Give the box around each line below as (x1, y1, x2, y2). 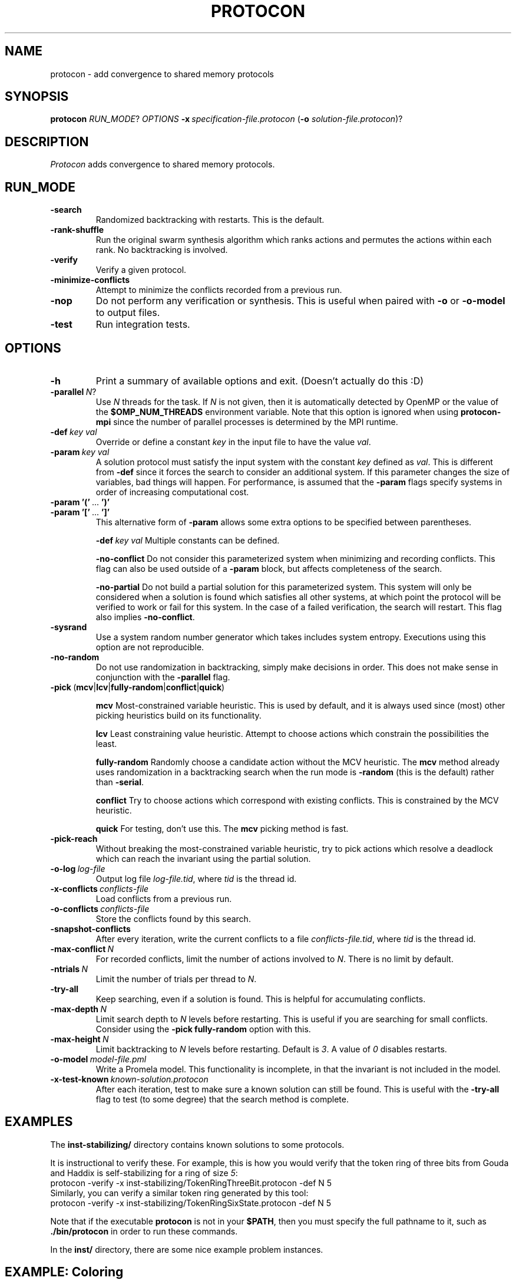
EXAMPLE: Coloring (5, 1265, 124, 1280)
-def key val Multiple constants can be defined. (95, 535, 280, 545)
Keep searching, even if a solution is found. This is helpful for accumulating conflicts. (95, 993, 426, 1004)
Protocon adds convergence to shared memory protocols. (50, 159, 275, 170)
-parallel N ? (50, 386, 97, 397)
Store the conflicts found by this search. (95, 913, 251, 924)
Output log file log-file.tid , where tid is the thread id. (95, 873, 297, 884)
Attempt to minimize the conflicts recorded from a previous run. (95, 285, 342, 295)
